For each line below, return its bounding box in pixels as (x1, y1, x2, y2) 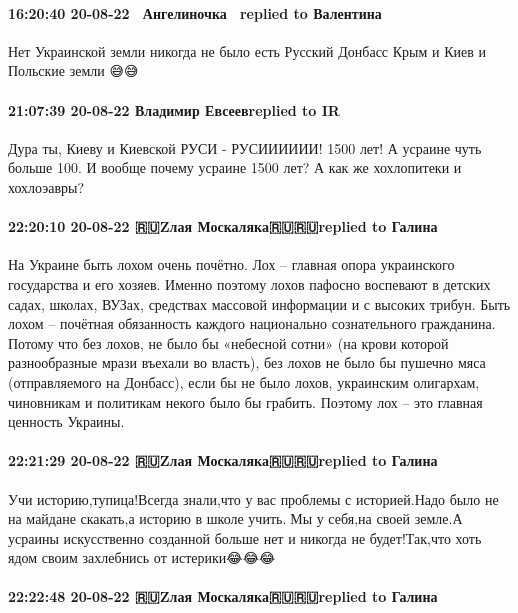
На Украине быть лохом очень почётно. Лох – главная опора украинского (8, 254, 455, 275)
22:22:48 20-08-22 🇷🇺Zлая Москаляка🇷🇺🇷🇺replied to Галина (8, 586, 438, 607)
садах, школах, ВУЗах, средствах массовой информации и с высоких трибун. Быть (8, 293, 511, 314)
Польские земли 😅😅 (8, 60, 139, 81)
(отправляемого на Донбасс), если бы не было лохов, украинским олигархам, (8, 371, 480, 392)
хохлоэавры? (8, 176, 85, 197)
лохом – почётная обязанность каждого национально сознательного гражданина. (8, 313, 496, 334)
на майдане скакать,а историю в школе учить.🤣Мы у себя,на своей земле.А (8, 508, 463, 529)
